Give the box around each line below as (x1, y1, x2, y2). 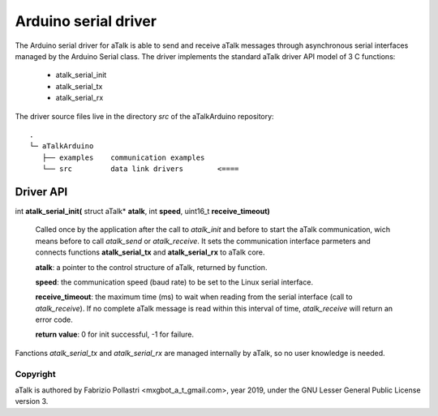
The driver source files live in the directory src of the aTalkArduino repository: (15, 111, 275, 121)
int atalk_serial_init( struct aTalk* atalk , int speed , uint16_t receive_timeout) (15, 206, 271, 216)
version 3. (15, 397, 49, 406)
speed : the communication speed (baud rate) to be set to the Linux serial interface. (35, 277, 314, 287)
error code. (35, 315, 73, 324)
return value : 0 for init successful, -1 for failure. (35, 329, 195, 340)
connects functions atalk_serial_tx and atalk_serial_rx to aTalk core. (35, 247, 265, 257)
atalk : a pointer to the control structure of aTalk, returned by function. (35, 262, 268, 272)
